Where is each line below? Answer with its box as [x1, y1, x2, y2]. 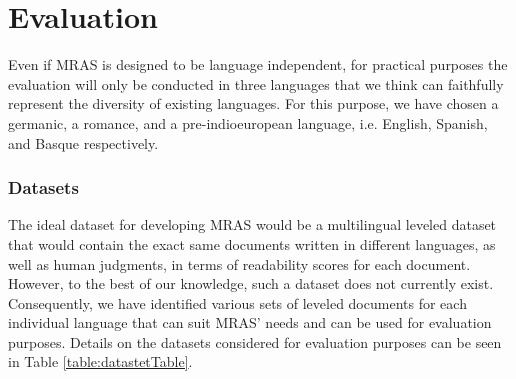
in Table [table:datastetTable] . [8, 351, 193, 372]
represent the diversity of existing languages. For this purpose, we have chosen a [8, 93, 499, 114]
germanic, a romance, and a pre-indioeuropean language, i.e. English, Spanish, [8, 112, 488, 133]
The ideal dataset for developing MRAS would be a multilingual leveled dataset [8, 214, 497, 235]
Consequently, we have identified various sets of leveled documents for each [8, 292, 467, 313]
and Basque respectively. [8, 132, 159, 153]
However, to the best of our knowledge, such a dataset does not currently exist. [8, 273, 494, 294]
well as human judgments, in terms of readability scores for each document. [8, 253, 471, 274]
